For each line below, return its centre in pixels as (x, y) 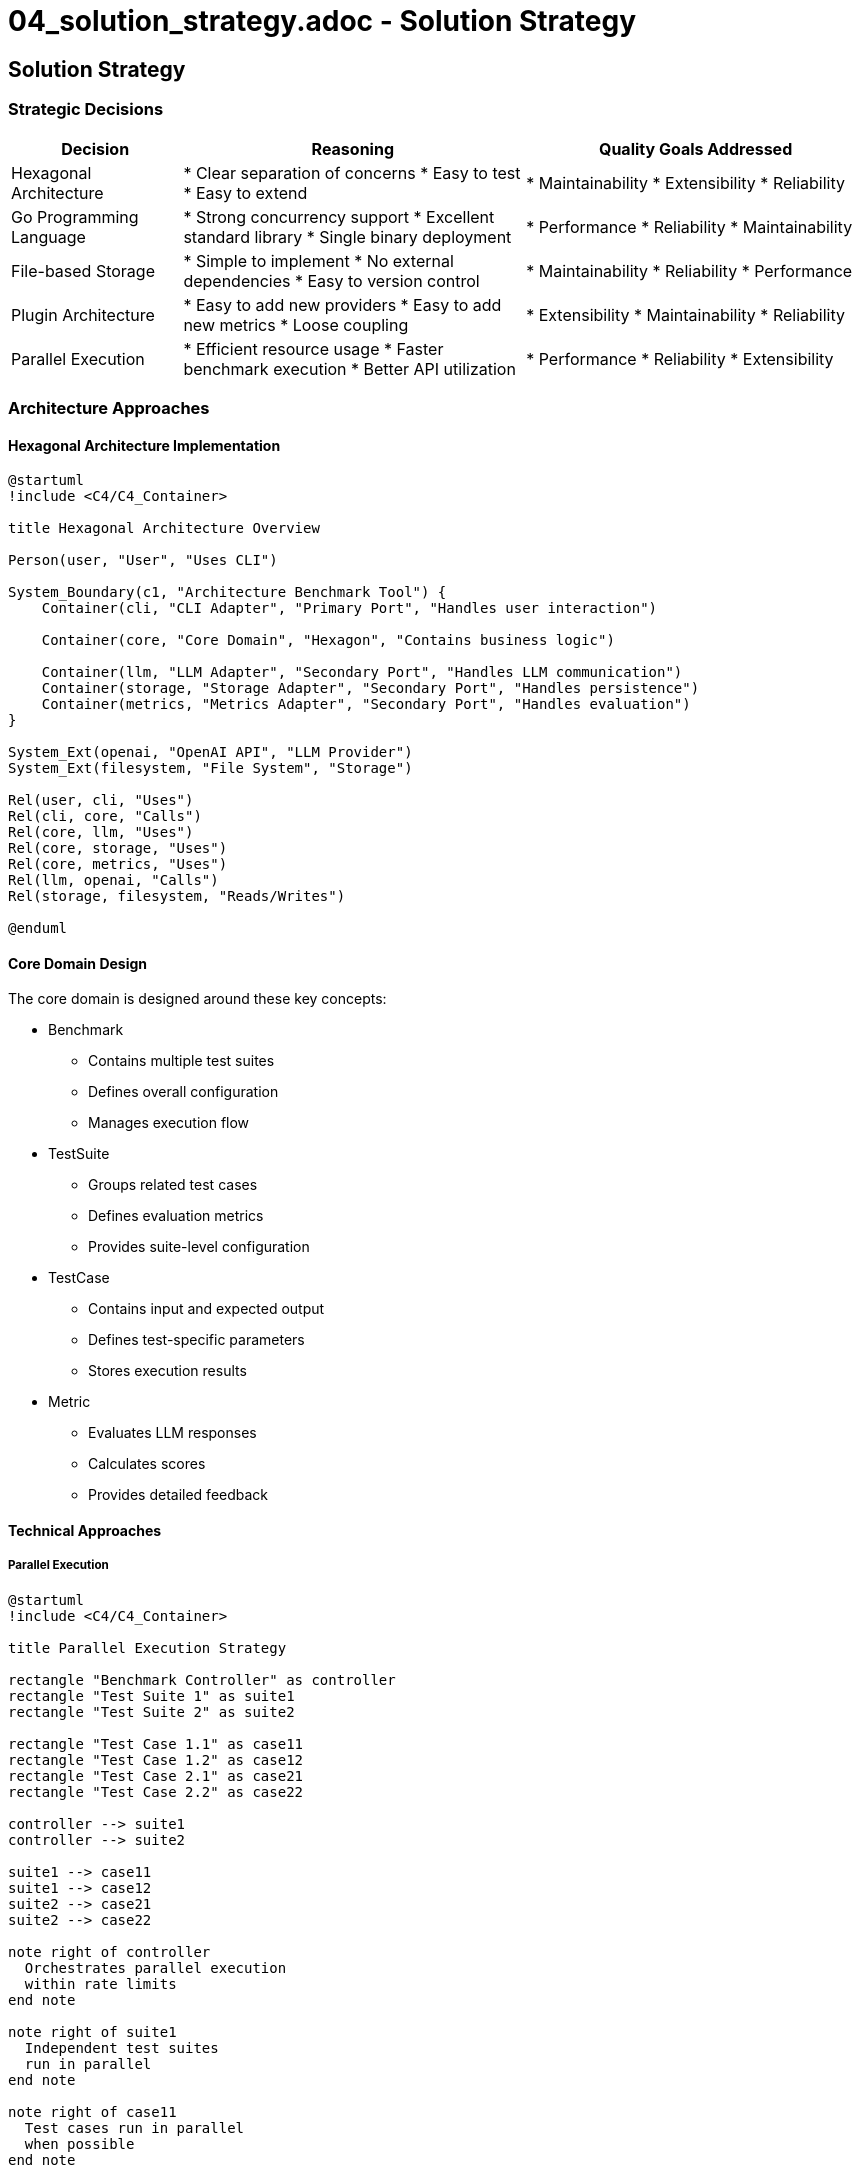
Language (48, 236)
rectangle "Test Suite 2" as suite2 (151, 1711)
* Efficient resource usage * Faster (313, 348)
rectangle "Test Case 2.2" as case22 (156, 1791)
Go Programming (75, 216)
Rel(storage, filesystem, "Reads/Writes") (177, 896)
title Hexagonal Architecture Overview (164, 528)
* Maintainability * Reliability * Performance (689, 270)
